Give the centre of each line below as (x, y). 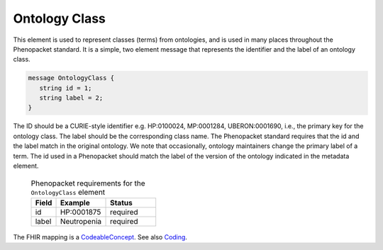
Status (121, 203)
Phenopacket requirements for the (88, 183)
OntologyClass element (68, 192)
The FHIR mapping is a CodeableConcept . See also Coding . (100, 237)
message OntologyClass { (71, 78)
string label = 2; (71, 98)
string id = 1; (66, 88)
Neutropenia (81, 221)
